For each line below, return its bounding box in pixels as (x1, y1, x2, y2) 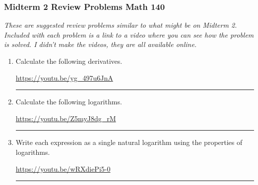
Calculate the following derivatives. (15, 56, 123, 66)
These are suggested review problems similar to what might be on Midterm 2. (4, 20, 237, 30)
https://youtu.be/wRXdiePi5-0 (15, 163, 111, 174)
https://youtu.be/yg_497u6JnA (15, 72, 113, 83)
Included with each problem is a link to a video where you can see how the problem (4, 29, 254, 40)
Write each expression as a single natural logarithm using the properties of (15, 137, 243, 147)
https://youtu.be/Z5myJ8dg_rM (15, 113, 116, 123)
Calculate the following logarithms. (15, 96, 122, 107)
